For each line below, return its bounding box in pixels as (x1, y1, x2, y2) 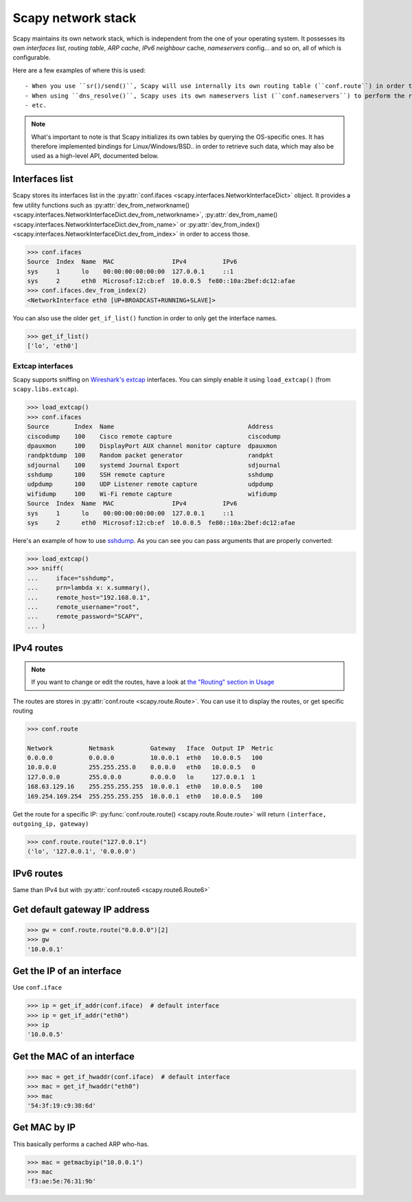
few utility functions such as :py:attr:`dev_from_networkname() (12, 201, 190, 209)
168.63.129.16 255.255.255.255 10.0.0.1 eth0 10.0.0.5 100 (27, 783, 263, 790)
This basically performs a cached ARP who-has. (12, 1139, 149, 1148)
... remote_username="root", (27, 603, 140, 611)
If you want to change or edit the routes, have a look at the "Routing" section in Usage (31, 678, 275, 687)
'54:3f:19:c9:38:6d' (27, 1102, 96, 1110)
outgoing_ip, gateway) (12, 820, 89, 827)
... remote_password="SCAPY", (27, 612, 144, 621)
